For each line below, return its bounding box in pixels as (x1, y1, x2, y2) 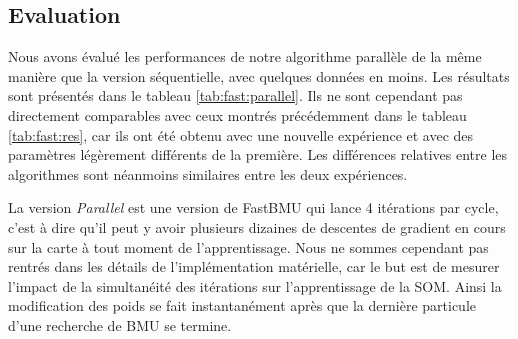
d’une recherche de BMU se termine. (8, 314, 232, 335)
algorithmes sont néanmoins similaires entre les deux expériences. (8, 163, 408, 184)
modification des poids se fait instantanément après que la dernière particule (8, 295, 476, 316)
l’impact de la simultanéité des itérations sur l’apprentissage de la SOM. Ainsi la (8, 275, 502, 296)
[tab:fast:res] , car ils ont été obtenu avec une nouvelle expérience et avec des (8, 124, 474, 145)
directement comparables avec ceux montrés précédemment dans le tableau (8, 104, 467, 125)
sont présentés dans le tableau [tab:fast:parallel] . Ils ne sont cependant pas (8, 85, 463, 106)
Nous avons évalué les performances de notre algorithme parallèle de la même (8, 46, 482, 67)
